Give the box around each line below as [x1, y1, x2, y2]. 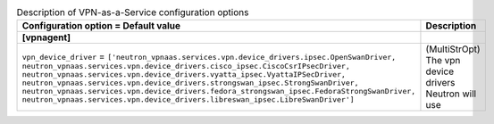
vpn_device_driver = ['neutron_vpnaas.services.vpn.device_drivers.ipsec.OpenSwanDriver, [21, 50, 397, 62]
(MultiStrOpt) [425, 43, 481, 55]
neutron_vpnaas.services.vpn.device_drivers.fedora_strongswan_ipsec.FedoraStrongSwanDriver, [21, 86, 416, 95]
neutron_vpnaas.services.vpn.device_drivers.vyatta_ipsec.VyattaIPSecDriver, [21, 70, 346, 79]
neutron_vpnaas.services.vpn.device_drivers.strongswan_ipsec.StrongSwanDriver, [21, 78, 359, 87]
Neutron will [425, 87, 477, 100]
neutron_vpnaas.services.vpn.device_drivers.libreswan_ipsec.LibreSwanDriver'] [21, 95, 355, 104]
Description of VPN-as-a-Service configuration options [16, 6, 249, 19]
